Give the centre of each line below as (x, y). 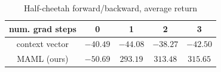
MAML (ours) (43, 59)
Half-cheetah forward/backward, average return (111, 8)
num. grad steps (43, 28)
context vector (42, 44)
